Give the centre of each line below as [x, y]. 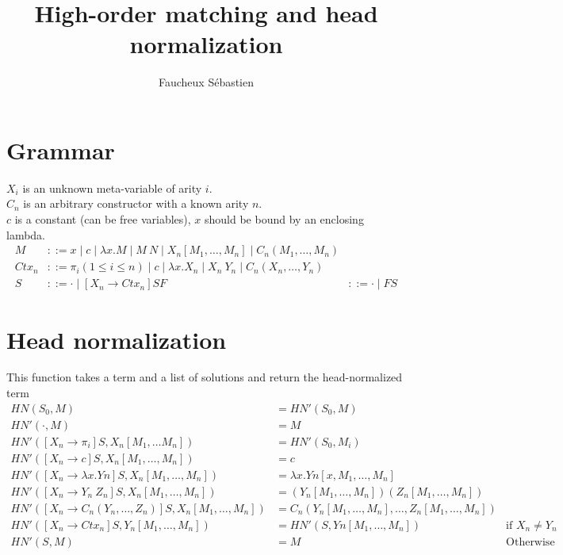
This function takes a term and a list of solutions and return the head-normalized [205, 377]
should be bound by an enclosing [284, 219]
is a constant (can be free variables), [103, 219]
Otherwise [530, 542]
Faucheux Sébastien [206, 82]
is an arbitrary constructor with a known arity [136, 203]
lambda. [26, 234]
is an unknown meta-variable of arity [112, 188]
